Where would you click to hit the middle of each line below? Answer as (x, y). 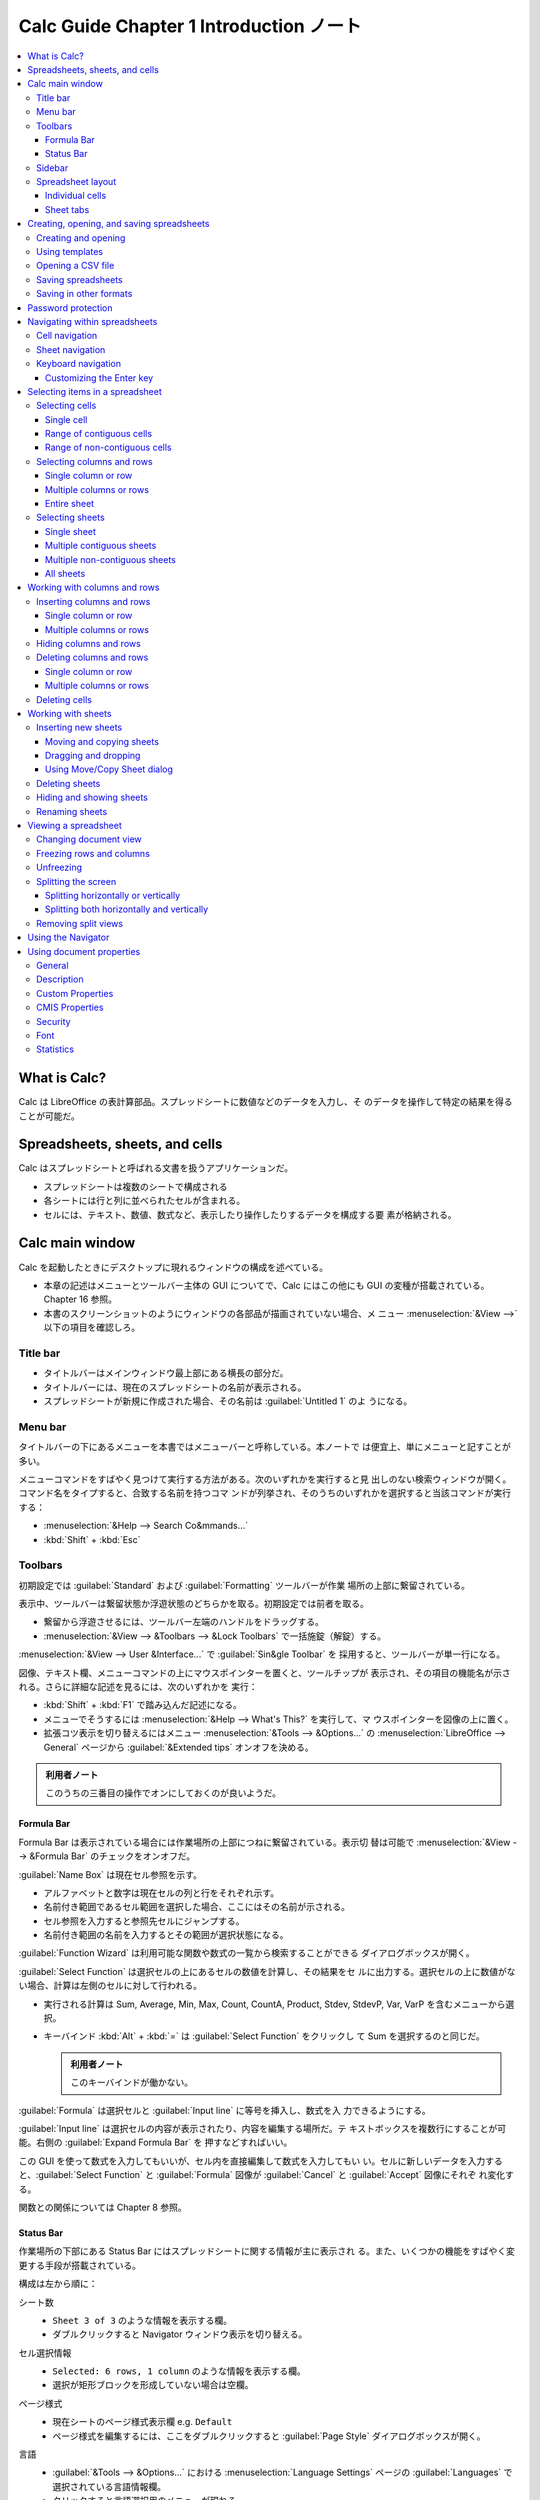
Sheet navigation (71, 349)
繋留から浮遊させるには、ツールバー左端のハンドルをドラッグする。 (183, 1622)
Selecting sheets (70, 517)
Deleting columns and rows (92, 657)
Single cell (66, 419)
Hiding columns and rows (89, 643)
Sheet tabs (67, 209)
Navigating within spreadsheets (92, 321)
